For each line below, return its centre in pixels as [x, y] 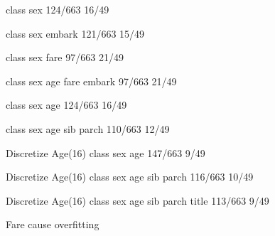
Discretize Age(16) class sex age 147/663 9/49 [106, 152]
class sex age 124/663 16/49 [66, 105]
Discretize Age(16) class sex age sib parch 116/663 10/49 [130, 177]
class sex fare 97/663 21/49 [65, 57]
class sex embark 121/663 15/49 [75, 33]
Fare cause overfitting [53, 224]
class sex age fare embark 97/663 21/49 [91, 81]
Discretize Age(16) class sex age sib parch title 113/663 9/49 [137, 200]
